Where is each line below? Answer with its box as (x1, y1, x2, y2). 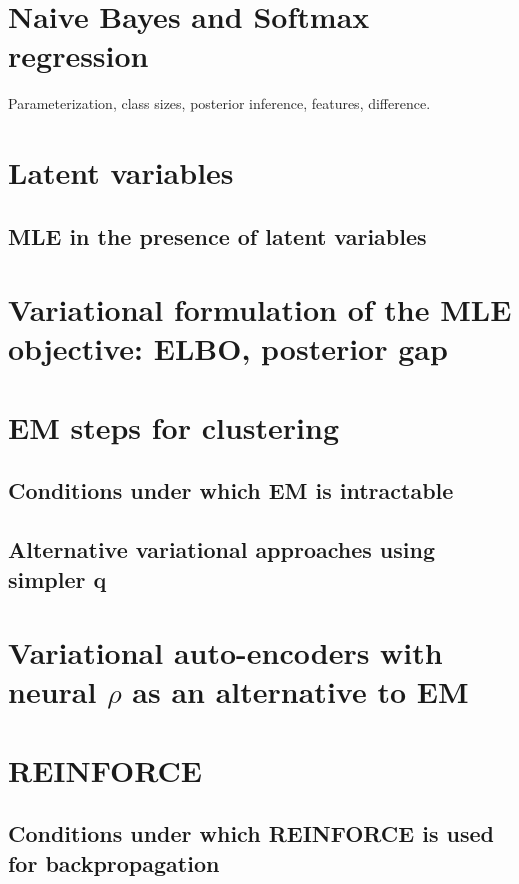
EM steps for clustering (8, 406, 340, 447)
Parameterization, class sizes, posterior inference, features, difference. (8, 93, 431, 114)
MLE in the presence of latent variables (8, 220, 427, 251)
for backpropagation (8, 847, 220, 878)
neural (8, 671, 97, 712)
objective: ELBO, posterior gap (8, 328, 448, 369)
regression (8, 35, 149, 76)
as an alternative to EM (132, 671, 469, 712)
